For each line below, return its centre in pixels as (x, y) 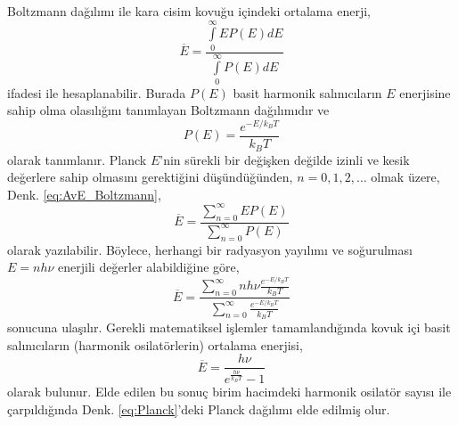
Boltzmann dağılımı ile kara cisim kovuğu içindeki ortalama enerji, (189, 11)
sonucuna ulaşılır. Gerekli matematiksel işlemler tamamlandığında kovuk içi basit (229, 327)
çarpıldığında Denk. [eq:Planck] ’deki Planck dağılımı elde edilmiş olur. (199, 409)
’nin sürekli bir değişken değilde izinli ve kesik (285, 159)
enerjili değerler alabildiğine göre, (149, 267)
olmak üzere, (405, 177)
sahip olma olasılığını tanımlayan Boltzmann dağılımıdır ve (168, 110)
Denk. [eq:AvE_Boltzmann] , (84, 194)
